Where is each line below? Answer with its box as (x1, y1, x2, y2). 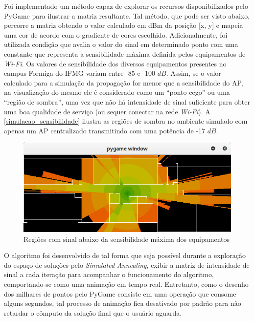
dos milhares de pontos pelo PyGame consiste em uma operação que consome (4, 288, 236, 299)
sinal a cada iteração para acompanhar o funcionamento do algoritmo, (4, 269, 214, 279)
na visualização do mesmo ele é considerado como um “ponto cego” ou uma (4, 87, 230, 97)
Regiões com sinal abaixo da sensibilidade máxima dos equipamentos (23, 234, 230, 244)
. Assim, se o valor (166, 68, 221, 78)
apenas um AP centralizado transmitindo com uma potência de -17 (4, 125, 206, 135)
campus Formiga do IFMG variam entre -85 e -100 (4, 68, 156, 78)
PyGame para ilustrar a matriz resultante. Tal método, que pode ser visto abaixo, (4, 10, 250, 21)
